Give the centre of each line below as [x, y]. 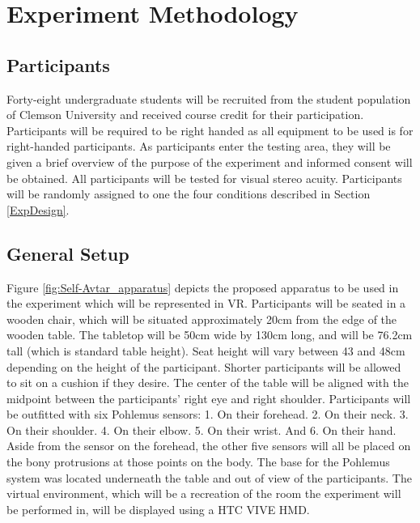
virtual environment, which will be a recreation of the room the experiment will [204, 493]
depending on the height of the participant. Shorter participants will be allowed [204, 366]
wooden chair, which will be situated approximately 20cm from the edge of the [202, 319]
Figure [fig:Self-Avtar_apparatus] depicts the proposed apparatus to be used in [203, 287]
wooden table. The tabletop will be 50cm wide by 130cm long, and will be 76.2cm [210, 335]
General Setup [68, 253]
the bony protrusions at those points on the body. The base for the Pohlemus [198, 462]
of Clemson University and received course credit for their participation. [185, 115]
